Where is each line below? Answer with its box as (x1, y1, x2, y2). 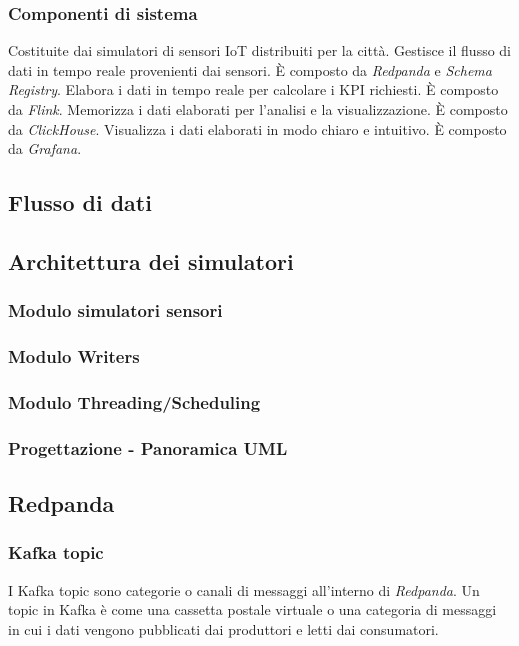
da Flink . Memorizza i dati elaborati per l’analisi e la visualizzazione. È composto (8, 99, 508, 119)
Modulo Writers (8, 344, 140, 369)
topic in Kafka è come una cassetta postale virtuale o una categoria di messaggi (8, 599, 497, 620)
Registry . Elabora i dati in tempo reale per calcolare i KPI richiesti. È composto (8, 79, 499, 100)
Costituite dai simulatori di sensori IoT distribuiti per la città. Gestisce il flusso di (8, 40, 512, 61)
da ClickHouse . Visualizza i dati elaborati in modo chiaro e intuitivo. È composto (8, 118, 507, 139)
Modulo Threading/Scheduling (8, 389, 261, 414)
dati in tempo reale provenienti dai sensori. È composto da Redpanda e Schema (8, 59, 492, 80)
